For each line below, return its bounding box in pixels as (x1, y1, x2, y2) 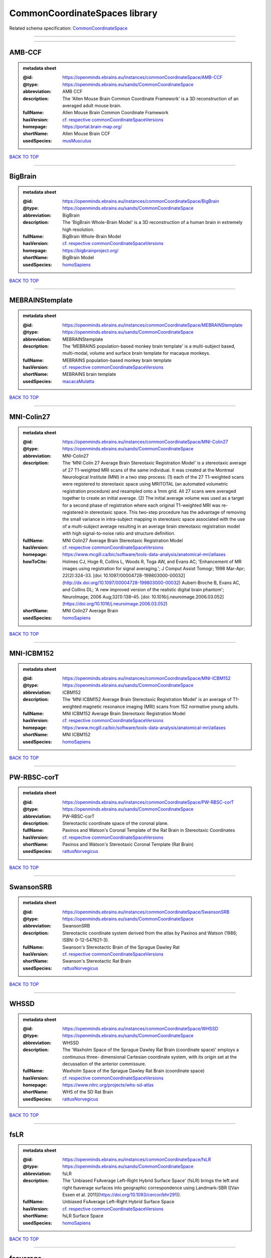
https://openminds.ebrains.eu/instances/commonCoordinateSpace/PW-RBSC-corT (62, 799, 234, 805)
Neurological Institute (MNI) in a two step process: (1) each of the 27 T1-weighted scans (62, 474, 244, 480)
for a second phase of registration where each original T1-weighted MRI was (62, 502, 221, 508)
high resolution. (62, 226, 95, 232)
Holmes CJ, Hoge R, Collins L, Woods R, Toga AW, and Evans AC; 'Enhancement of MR (62, 559, 242, 565)
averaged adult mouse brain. (62, 102, 122, 108)
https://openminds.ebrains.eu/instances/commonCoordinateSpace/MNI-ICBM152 (62, 675, 231, 681)
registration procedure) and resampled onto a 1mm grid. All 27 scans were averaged (62, 488, 236, 494)
